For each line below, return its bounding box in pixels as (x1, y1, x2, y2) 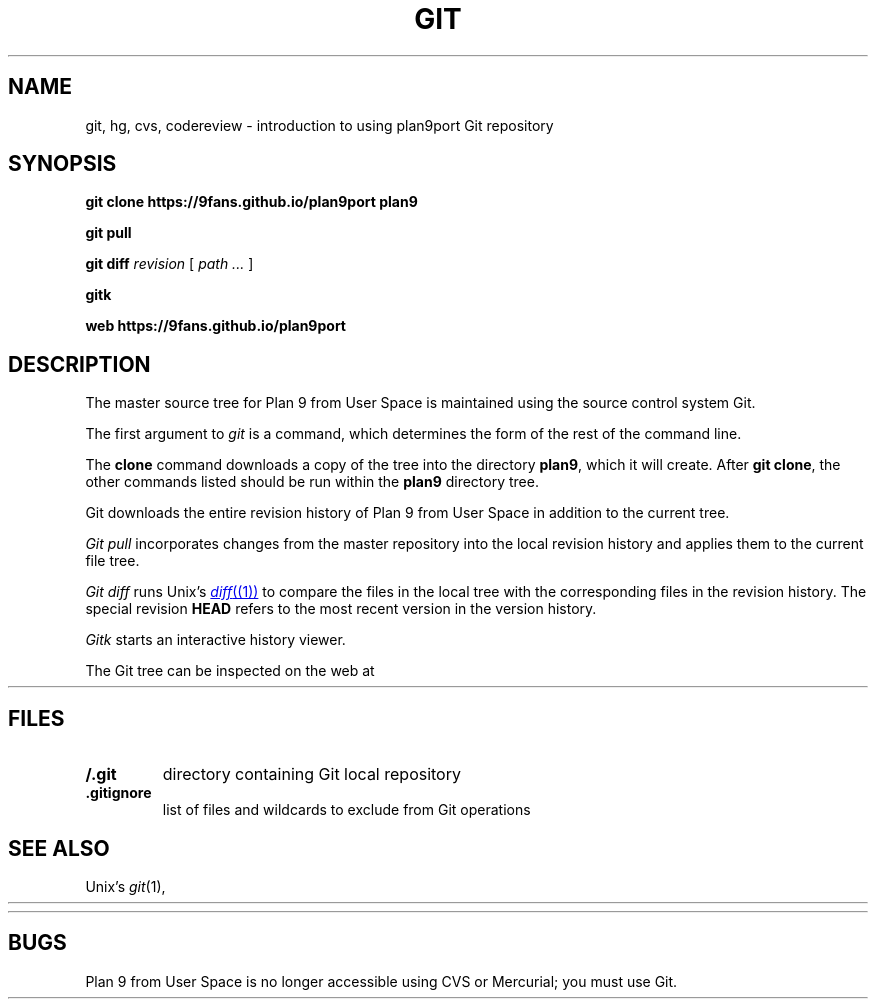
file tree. (85, 552, 140, 570)
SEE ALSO (8, 835, 110, 861)
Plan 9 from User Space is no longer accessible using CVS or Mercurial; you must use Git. (85, 972, 678, 990)
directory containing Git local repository (162, 764, 461, 785)
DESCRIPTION (8, 351, 151, 377)
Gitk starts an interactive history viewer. (85, 631, 346, 649)
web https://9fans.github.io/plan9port (85, 317, 346, 335)
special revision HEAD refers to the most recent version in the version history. (85, 600, 597, 618)
